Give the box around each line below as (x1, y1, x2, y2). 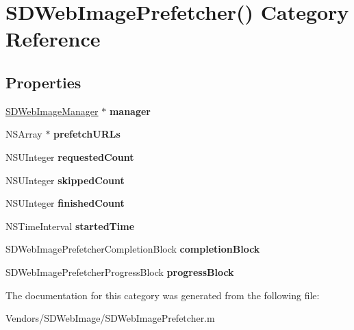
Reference (5, 25, 101, 53)
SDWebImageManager (5, 103, 99, 118)
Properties (5, 71, 81, 92)
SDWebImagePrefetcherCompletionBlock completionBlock (5, 242, 260, 256)
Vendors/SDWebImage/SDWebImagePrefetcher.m (5, 311, 215, 325)
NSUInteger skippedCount (5, 173, 125, 187)
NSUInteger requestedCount (5, 149, 134, 164)
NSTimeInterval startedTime (5, 218, 135, 233)
